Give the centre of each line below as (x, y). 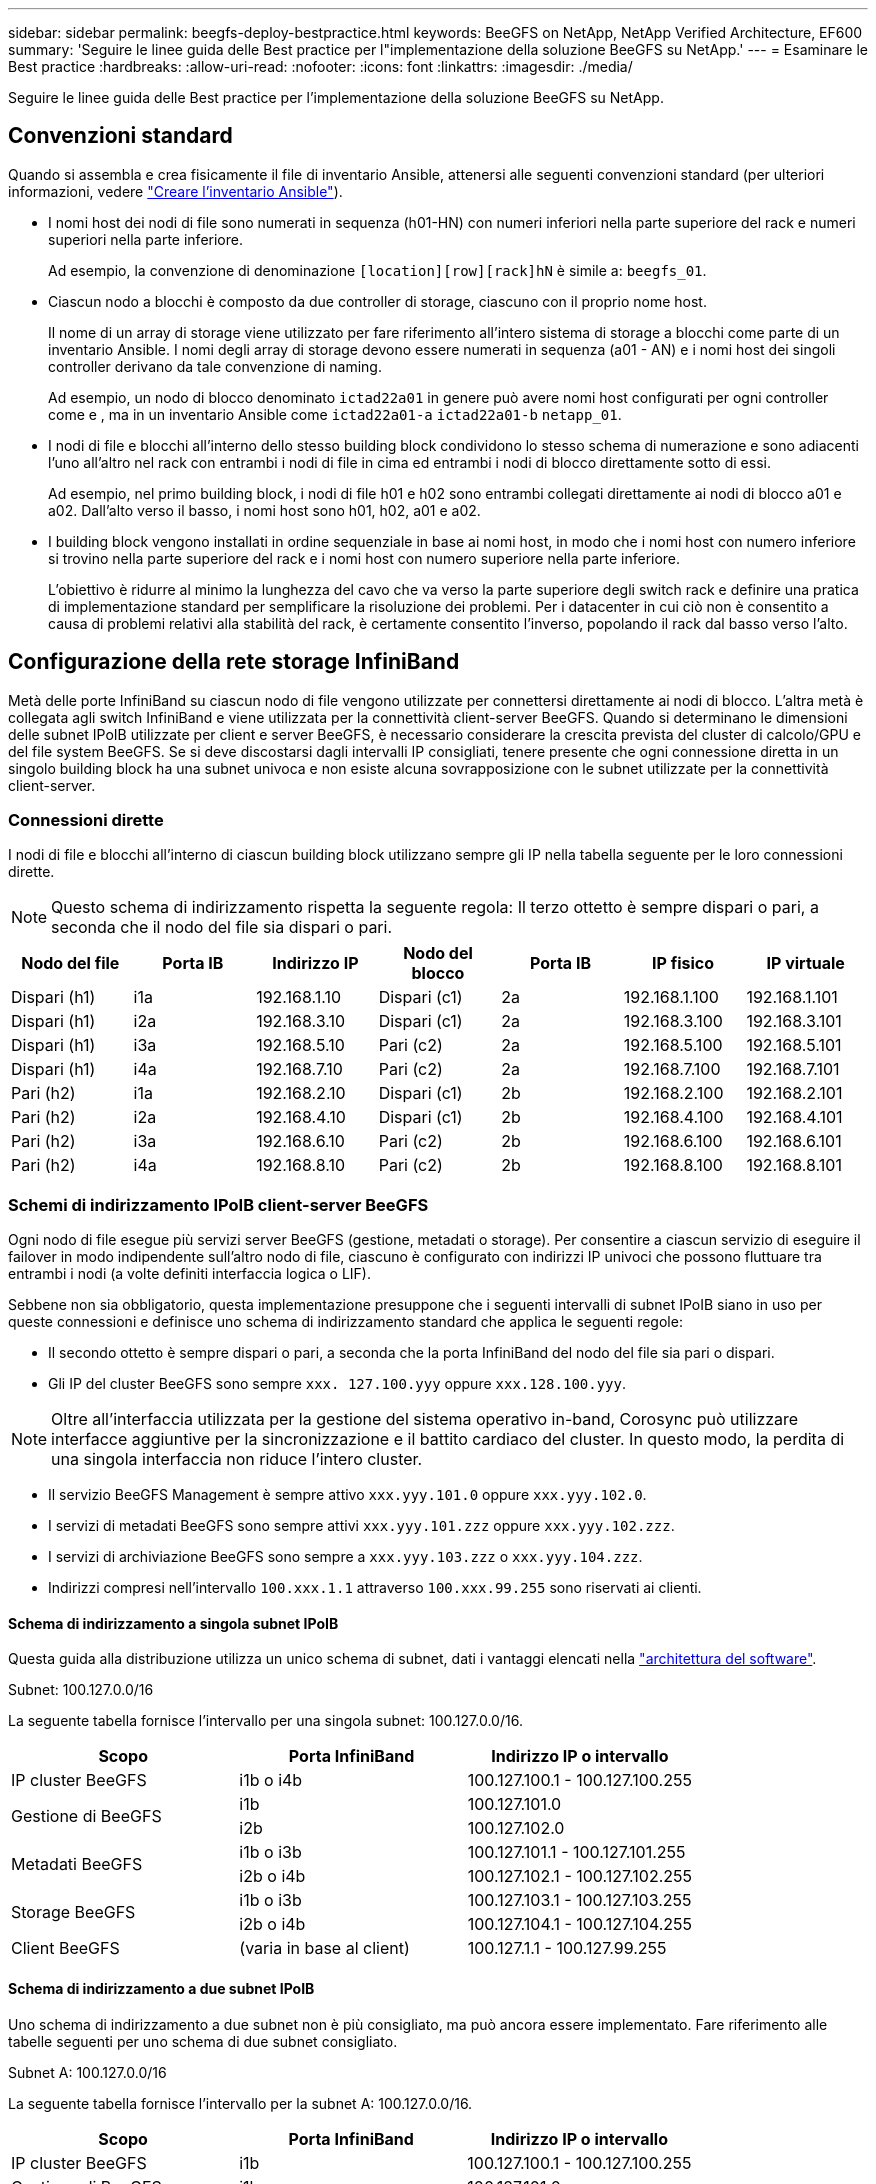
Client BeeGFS (65, 1948)
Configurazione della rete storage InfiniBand (234, 662)
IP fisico (683, 963)
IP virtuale (805, 963)
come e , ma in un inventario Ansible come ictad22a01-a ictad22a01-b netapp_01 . (335, 414)
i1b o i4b (271, 1780)
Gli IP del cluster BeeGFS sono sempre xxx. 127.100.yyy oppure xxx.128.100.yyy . (337, 1384)
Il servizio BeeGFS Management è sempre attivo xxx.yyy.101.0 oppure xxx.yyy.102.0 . (347, 1495)
